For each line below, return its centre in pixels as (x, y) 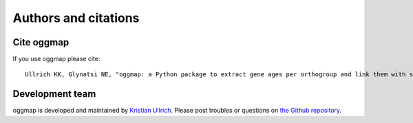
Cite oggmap (41, 42)
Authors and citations (76, 18)
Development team (54, 94)
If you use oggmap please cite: (56, 59)
